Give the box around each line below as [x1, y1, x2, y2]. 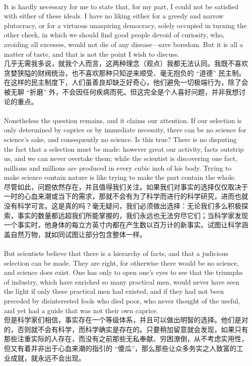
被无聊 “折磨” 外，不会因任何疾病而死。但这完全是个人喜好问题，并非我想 [4, 86, 239, 96]
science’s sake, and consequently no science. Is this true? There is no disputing [4, 134, 237, 144]
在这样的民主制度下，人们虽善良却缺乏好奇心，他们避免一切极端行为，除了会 [4, 77, 248, 87]
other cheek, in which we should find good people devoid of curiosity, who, [4, 30, 224, 40]
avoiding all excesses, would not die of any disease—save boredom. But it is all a [4, 39, 243, 49]
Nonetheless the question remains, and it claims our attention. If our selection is [4, 115, 242, 125]
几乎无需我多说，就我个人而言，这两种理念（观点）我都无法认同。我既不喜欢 [4, 58, 248, 68]
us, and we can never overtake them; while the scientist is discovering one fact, [4, 153, 237, 163]
